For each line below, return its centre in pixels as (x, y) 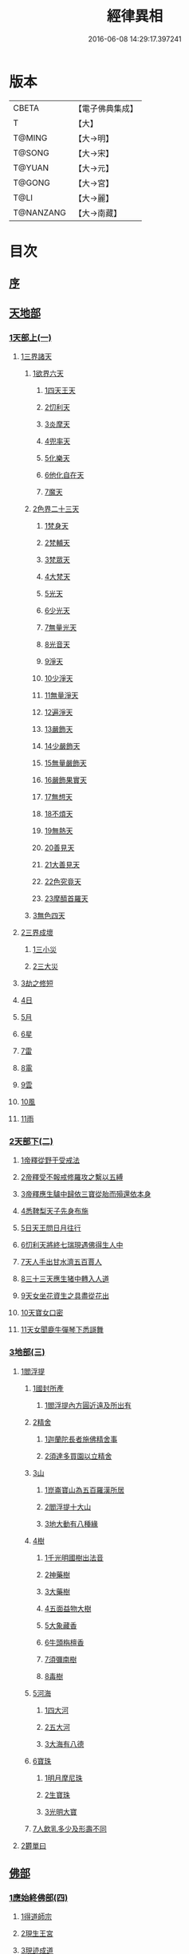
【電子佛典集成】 (106, 108)
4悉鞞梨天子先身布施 (54, 1211)
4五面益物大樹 (68, 1608)
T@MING (30, 138)
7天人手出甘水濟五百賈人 (61, 1262)
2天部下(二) (31, 1141)
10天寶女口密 (42, 1313)
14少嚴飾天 (62, 745)
